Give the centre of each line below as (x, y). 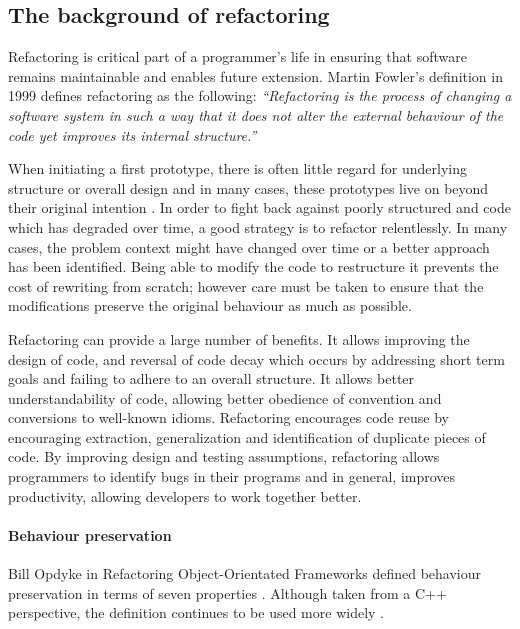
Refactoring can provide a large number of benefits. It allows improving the (239, 338)
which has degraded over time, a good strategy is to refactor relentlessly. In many (258, 226)
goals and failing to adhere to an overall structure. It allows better (211, 378)
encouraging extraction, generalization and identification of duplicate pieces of (247, 436)
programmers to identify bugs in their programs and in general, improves (232, 476)
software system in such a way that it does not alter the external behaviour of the (256, 114)
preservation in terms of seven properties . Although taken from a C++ (227, 592)
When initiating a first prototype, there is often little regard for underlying (238, 168)
